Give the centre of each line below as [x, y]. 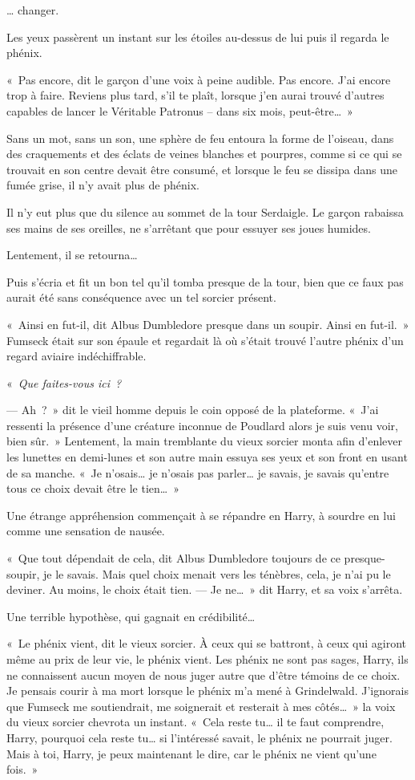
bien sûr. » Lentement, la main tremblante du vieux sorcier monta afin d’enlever [205, 441]
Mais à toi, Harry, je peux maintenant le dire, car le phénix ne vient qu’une [191, 753]
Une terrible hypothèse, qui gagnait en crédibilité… [131, 616]
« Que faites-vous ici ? [64, 382]
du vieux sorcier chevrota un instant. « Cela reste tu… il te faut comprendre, [195, 722]
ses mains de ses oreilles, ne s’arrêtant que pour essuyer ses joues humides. [189, 227]
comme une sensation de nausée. [86, 531]
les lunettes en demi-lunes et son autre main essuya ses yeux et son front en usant [207, 457]
